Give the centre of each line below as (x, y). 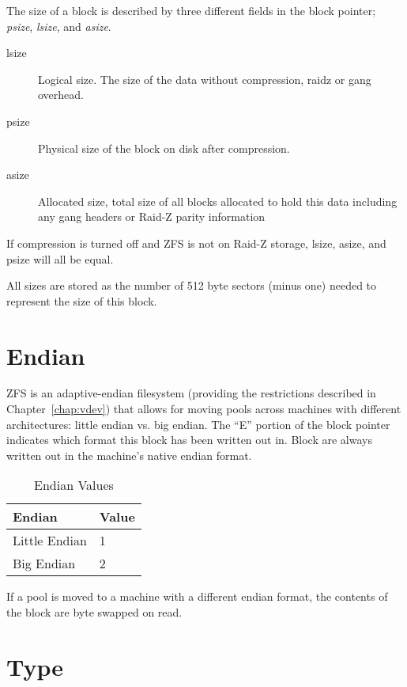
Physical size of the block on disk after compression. (164, 148)
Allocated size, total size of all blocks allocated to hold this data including (218, 201)
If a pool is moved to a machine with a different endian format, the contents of (197, 596)
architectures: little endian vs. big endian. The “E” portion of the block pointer (198, 424)
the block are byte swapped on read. (94, 612)
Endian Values (74, 485)
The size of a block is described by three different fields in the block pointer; (191, 10)
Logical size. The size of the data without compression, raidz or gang (205, 79)
